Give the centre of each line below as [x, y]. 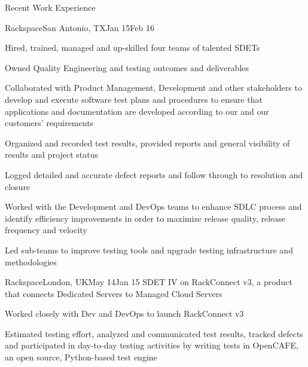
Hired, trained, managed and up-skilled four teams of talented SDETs [132, 48]
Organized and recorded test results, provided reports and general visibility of [147, 143]
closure [18, 186]
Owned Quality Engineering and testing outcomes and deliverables [127, 67]
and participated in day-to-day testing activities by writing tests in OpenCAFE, [152, 345]
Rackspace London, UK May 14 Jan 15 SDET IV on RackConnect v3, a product [149, 282]
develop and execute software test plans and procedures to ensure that [134, 99]
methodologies [31, 262]
